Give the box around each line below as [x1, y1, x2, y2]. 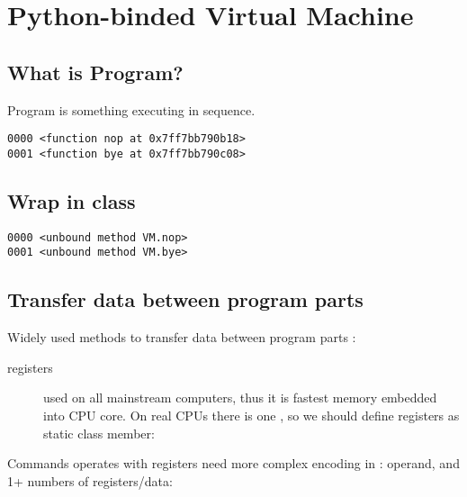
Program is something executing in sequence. [7, 100, 256, 119]
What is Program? [7, 58, 184, 86]
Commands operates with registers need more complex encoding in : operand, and [7, 454, 460, 473]
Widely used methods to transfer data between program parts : [7, 328, 356, 347]
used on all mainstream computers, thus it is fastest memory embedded [43, 388, 437, 407]
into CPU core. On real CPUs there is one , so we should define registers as [43, 405, 460, 424]
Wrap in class [7, 186, 136, 214]
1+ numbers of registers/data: [7, 471, 173, 490]
